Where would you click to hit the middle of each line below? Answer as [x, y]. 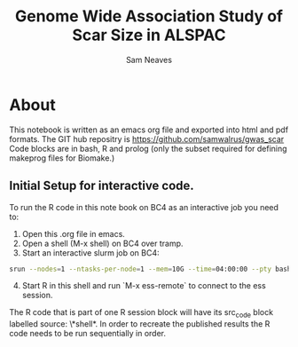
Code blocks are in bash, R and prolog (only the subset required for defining [148, 148]
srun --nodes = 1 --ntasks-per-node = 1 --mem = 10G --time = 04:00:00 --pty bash [150, 269]
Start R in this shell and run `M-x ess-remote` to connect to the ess [144, 286]
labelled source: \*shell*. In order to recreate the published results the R [140, 324]
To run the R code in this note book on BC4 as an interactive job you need [144, 207]
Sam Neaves [149, 59]
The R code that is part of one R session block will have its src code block [141, 314]
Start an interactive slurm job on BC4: [90, 252]
